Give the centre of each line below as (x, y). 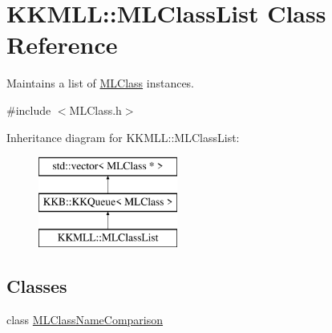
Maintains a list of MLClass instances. (101, 83)
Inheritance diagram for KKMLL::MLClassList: (123, 137)
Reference (62, 45)
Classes (37, 286)
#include (29, 110)
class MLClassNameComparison (85, 320)
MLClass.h (95, 110)
